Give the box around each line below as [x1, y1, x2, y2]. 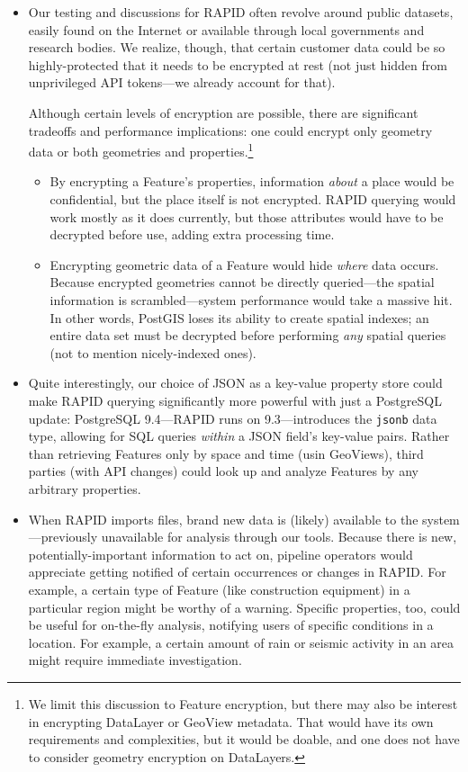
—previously [28, 527, 98, 546]
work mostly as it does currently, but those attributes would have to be [49, 207, 444, 226]
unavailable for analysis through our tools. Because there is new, [101, 527, 457, 546]
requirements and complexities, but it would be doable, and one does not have [28, 730, 460, 749]
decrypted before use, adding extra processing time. [49, 225, 335, 244]
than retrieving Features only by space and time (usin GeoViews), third [28, 444, 424, 462]
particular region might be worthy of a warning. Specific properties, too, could [28, 597, 461, 616]
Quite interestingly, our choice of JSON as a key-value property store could [28, 373, 443, 392]
